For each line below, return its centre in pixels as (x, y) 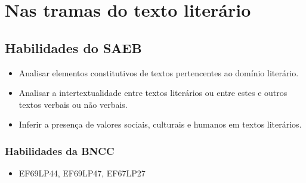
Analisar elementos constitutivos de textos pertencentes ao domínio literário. (159, 72)
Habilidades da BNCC (60, 151)
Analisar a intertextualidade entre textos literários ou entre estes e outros (153, 93)
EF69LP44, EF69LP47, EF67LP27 (82, 173)
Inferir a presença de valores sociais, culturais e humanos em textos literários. (160, 124)
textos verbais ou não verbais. (73, 104)
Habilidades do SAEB (73, 47)
